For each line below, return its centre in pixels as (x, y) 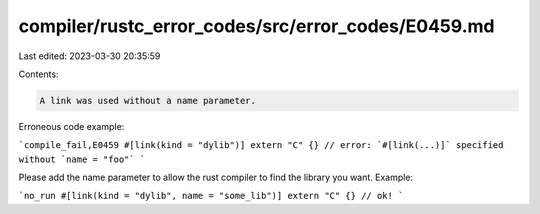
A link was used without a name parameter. (148, 100)
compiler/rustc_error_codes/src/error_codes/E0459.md (256, 26)
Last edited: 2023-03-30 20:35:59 (89, 56)
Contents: (38, 74)
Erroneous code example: (71, 126)
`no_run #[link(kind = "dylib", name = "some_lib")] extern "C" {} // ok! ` (211, 196)
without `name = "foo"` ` (82, 159)
